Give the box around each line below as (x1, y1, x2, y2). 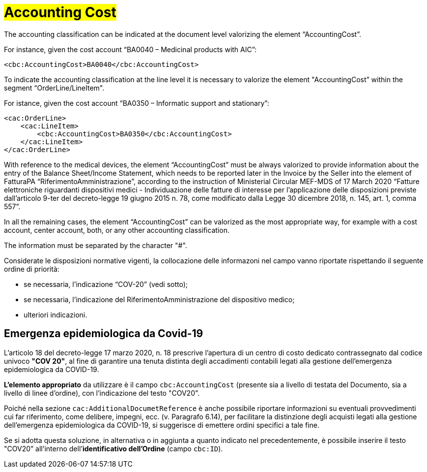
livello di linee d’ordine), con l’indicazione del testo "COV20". (4, 388, 200, 397)
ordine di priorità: (4, 264, 59, 273)
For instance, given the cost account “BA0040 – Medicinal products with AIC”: (4, 45, 257, 54)
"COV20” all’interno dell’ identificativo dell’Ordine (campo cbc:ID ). (4, 444, 223, 453)
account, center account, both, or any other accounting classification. (4, 225, 229, 234)
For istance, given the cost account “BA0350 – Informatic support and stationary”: (4, 98, 269, 107)
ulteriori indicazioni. (24, 310, 87, 319)
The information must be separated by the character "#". (4, 241, 187, 250)
